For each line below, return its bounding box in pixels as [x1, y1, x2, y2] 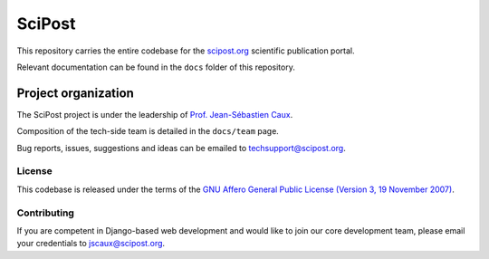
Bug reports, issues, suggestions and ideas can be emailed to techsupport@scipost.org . [16, 142, 346, 153]
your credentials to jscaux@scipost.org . [16, 238, 166, 249]
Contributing [16, 206, 74, 219]
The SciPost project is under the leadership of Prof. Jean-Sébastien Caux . [16, 109, 293, 120]
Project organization [16, 85, 135, 101]
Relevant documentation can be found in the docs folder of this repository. [16, 62, 296, 72]
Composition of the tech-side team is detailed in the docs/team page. [16, 126, 280, 137]
